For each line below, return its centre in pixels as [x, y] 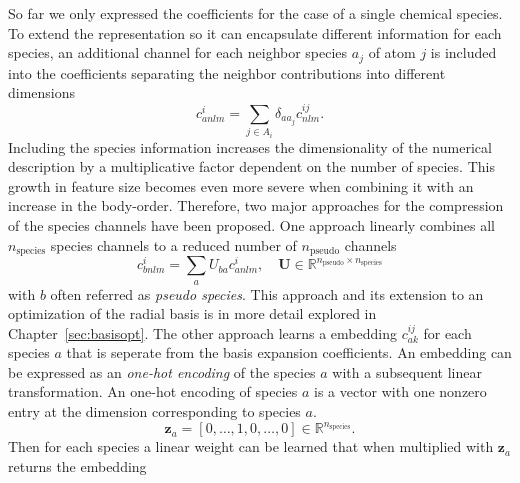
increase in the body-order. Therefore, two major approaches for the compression [256, 205]
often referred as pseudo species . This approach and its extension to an [267, 293]
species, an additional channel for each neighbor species [178, 52]
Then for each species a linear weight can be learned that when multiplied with [251, 446]
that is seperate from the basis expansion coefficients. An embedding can [289, 352]
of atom [392, 52]
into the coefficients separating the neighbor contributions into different [227, 72]
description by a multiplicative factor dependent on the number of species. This [251, 166]
